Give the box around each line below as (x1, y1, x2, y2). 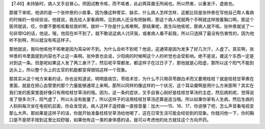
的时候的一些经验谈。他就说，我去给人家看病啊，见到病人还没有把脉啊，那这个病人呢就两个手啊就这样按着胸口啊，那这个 (9, 16, 254, 22)
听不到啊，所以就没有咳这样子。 (9, 37, 74, 43)
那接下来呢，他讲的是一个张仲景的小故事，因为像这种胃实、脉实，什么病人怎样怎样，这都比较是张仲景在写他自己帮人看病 (9, 10, 254, 16)
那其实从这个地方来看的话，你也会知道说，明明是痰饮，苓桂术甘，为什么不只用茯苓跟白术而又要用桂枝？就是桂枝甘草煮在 (9, 76, 254, 81)
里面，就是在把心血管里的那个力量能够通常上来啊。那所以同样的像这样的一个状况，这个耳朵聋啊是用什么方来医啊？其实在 (9, 82, 254, 88)
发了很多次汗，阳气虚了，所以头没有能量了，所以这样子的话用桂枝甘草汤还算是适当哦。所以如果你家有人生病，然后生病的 (9, 96, 254, 103)
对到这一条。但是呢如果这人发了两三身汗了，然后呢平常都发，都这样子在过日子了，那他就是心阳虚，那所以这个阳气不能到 (9, 60, 254, 66)
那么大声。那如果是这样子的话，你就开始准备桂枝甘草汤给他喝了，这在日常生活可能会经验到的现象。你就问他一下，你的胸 (9, 110, 254, 116)
